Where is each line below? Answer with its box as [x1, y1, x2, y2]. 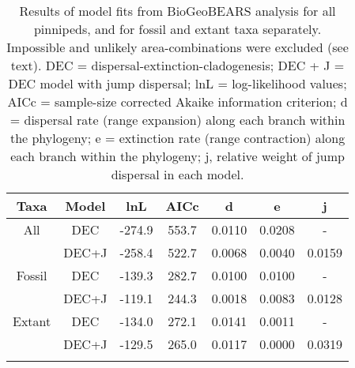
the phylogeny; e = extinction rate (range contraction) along [9, 129, 346, 147]
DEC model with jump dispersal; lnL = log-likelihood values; [8, 74, 347, 92]
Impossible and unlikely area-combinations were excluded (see [6, 38, 349, 56]
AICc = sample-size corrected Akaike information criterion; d [7, 92, 348, 111]
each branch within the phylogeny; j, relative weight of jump [10, 147, 345, 165]
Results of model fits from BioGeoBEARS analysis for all [19, 2, 336, 20]
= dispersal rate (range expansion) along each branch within [9, 111, 346, 129]
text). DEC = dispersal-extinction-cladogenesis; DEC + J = [10, 56, 345, 74]
